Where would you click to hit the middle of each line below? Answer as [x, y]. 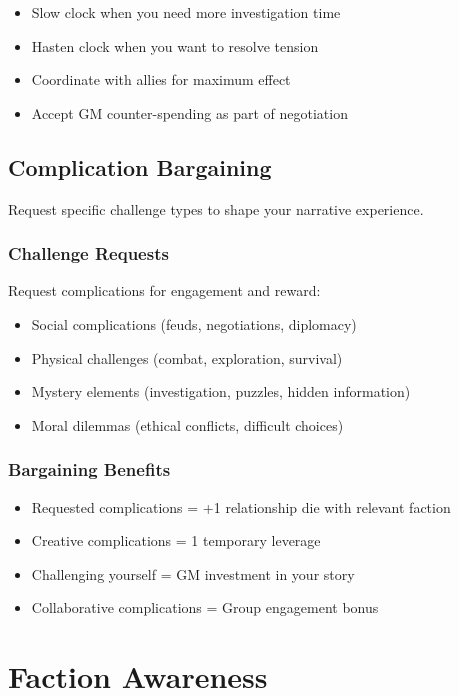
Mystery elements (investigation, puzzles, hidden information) [221, 391]
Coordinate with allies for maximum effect [161, 79]
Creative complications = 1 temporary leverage [176, 540]
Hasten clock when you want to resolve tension [175, 45]
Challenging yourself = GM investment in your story [193, 573]
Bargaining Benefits [89, 469]
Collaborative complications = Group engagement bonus [205, 607]
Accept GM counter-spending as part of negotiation [189, 112]
